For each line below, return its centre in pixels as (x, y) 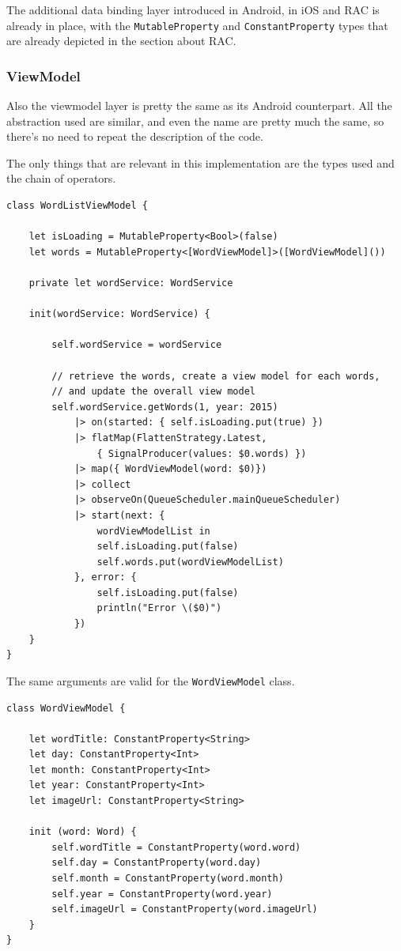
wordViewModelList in (153, 531)
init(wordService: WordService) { (119, 314)
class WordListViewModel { (77, 206)
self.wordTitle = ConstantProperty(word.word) (176, 847)
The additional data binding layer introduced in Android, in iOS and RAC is (193, 9)
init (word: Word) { (83, 832)
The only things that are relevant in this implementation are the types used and (200, 162)
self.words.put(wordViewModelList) (190, 562)
